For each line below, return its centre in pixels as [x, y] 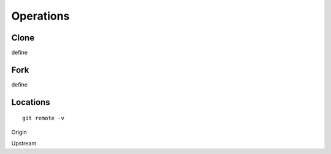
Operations [40, 16]
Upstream [24, 144]
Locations [31, 102]
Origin [19, 132]
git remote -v [43, 118]
